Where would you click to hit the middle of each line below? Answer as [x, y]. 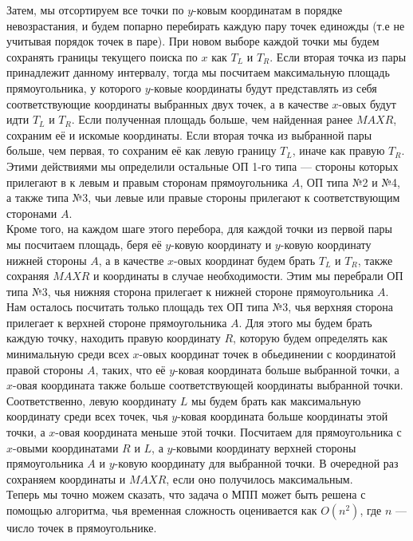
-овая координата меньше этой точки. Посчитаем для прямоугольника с [228, 432]
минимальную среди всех [68, 354]
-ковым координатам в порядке [268, 10]
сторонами [32, 213]
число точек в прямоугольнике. [82, 527]
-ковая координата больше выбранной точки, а [287, 369]
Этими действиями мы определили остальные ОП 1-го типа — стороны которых [203, 166]
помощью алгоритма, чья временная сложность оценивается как [162, 510]
